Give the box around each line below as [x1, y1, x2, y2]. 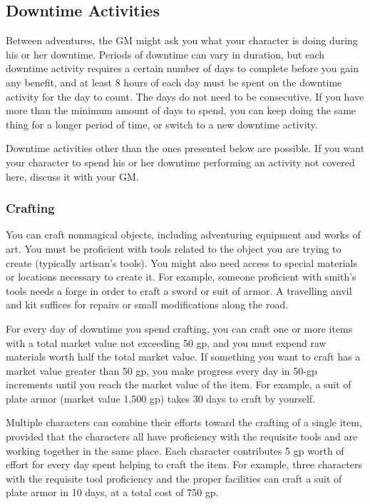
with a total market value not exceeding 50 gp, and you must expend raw [6, 335, 327, 350]
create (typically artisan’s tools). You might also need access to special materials [6, 255, 358, 270]
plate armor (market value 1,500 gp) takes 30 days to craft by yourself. [6, 390, 316, 405]
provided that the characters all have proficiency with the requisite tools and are [6, 429, 358, 444]
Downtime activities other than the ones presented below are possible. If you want [6, 141, 365, 156]
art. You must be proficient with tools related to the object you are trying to [6, 241, 341, 256]
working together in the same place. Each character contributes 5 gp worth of [6, 443, 344, 458]
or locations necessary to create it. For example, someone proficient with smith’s [6, 269, 356, 284]
